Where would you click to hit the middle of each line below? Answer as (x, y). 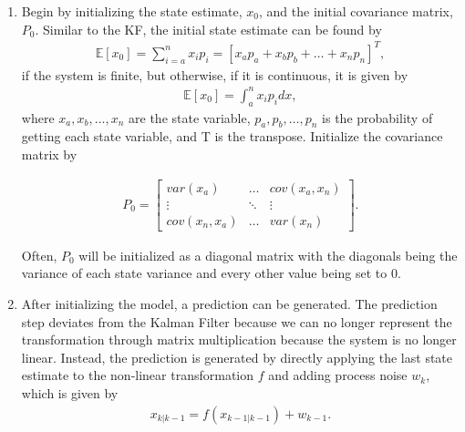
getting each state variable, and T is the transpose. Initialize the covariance (232, 136)
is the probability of (377, 117)
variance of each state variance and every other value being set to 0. (211, 273)
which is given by (70, 392)
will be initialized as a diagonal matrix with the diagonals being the (268, 255)
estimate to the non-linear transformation (138, 375)
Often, (39, 255)
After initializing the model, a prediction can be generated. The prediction (229, 303)
